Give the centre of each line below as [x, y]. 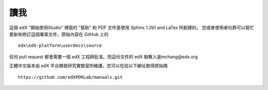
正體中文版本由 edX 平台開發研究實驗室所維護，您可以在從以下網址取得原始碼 [89, 66]
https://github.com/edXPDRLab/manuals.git [70, 77]
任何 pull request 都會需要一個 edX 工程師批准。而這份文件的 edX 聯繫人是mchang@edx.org [103, 57]
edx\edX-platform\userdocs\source [60, 46]
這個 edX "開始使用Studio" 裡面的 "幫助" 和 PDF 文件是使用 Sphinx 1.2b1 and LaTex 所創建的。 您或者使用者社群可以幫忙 [132, 28]
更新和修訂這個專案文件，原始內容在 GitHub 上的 [59, 34]
